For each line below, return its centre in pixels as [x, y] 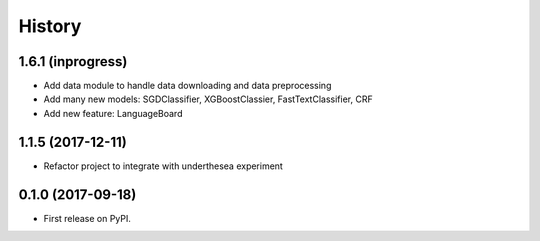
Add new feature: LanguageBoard [113, 113]
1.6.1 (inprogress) [73, 61]
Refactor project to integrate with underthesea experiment [163, 166]
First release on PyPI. [87, 218]
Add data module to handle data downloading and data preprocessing [187, 86]
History [50, 26]
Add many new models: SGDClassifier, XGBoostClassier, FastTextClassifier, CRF [208, 99]
